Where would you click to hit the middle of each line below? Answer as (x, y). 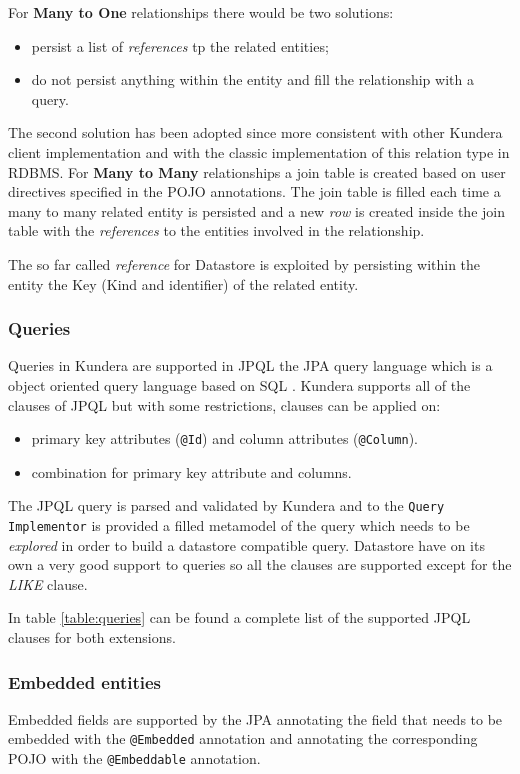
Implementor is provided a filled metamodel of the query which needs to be (239, 525)
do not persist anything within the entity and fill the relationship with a (252, 79)
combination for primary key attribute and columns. (191, 471)
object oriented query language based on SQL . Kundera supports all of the (239, 384)
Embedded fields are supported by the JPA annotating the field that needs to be (255, 718)
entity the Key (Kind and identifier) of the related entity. (183, 283)
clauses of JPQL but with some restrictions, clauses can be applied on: (224, 404)
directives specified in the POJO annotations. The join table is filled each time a (254, 191)
